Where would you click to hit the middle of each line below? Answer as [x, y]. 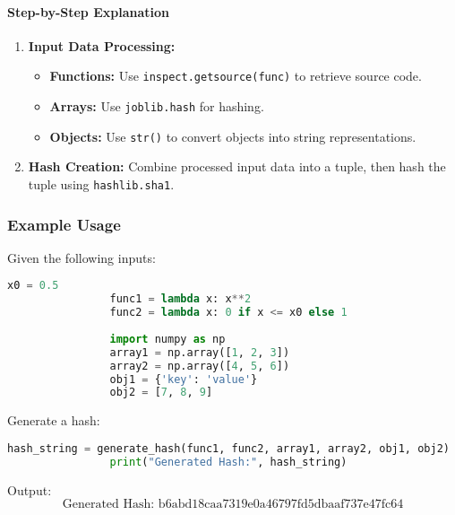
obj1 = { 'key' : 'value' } [184, 379]
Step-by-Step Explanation [88, 11]
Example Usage [64, 224]
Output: [30, 489]
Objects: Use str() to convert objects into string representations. [233, 136]
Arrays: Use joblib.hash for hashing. [157, 106]
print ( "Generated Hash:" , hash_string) [228, 462]
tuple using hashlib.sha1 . [101, 183]
